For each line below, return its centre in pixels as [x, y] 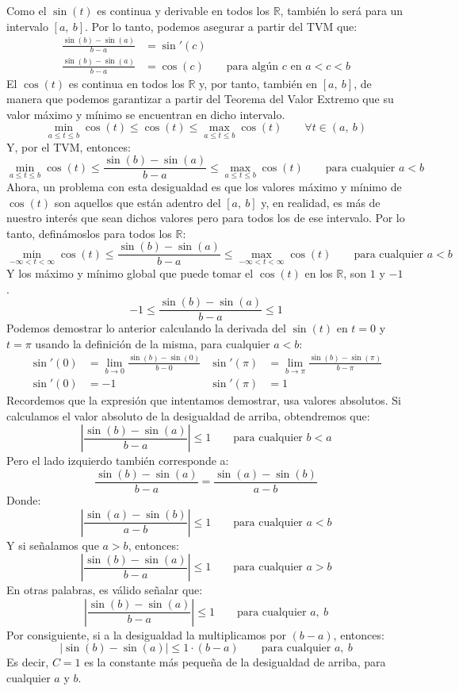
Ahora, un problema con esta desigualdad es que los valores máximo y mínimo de [204, 186]
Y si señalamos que [53, 545]
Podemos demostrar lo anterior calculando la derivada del [146, 328]
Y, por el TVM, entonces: [69, 146]
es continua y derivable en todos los [183, 10]
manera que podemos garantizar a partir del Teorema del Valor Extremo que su [200, 99]
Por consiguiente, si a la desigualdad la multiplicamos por [146, 634]
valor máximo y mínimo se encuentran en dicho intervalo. [146, 114]
